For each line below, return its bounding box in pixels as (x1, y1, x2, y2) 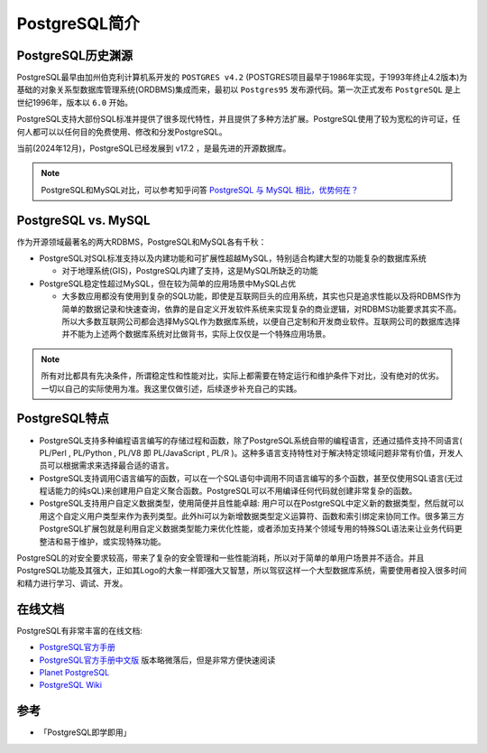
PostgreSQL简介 (16, 14, 140, 33)
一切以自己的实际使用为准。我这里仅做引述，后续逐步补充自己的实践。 (41, 383, 302, 394)
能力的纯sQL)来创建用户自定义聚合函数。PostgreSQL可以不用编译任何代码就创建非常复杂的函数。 (54, 486, 418, 497)
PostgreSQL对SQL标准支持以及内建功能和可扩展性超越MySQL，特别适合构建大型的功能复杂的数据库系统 (39, 253, 427, 264)
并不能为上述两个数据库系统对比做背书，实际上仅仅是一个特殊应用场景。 (61, 329, 331, 339)
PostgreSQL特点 (16, 411, 110, 426)
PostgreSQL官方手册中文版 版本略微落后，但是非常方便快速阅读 (39, 655, 276, 665)
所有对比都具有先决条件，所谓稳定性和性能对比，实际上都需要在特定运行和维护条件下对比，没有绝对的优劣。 (41, 370, 444, 381)
